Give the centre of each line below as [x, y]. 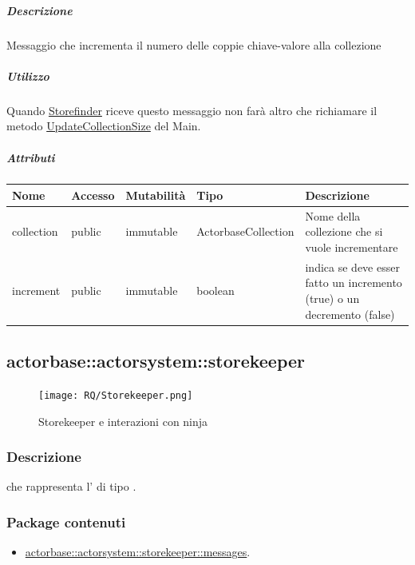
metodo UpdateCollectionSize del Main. [104, 126]
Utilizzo [28, 76]
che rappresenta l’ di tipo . [71, 486]
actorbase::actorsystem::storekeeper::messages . [138, 552]
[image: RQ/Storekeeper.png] [116, 395]
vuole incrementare [352, 247]
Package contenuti [66, 521]
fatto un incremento [354, 282]
